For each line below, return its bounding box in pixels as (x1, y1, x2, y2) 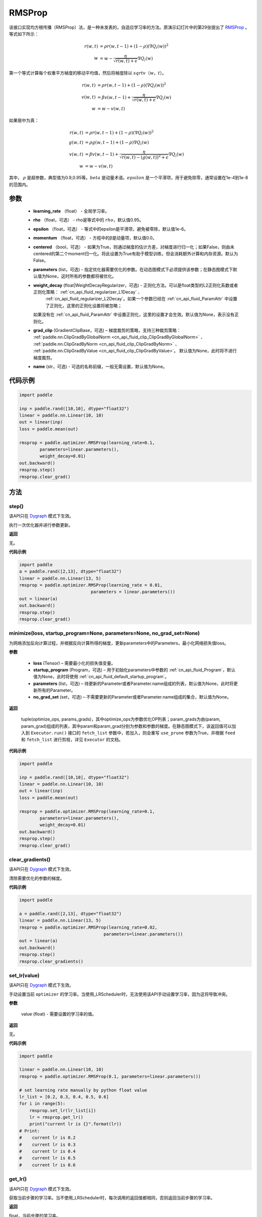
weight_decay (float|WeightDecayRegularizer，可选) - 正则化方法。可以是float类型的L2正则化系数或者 (33, 282, 238, 288)
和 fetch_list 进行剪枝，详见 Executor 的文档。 (21, 737, 123, 742)
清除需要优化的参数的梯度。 (9, 875, 65, 881)
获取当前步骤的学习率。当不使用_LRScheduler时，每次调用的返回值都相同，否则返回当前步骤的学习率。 (9, 1195, 215, 1200)
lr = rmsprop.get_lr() (29, 1115, 83, 1120)
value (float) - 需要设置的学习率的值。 (21, 1011, 97, 1017)
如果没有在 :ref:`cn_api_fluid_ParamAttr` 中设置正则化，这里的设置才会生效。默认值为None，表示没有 (33, 312, 235, 317)
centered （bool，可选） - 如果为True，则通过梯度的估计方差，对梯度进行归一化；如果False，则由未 (33, 244, 235, 250)
